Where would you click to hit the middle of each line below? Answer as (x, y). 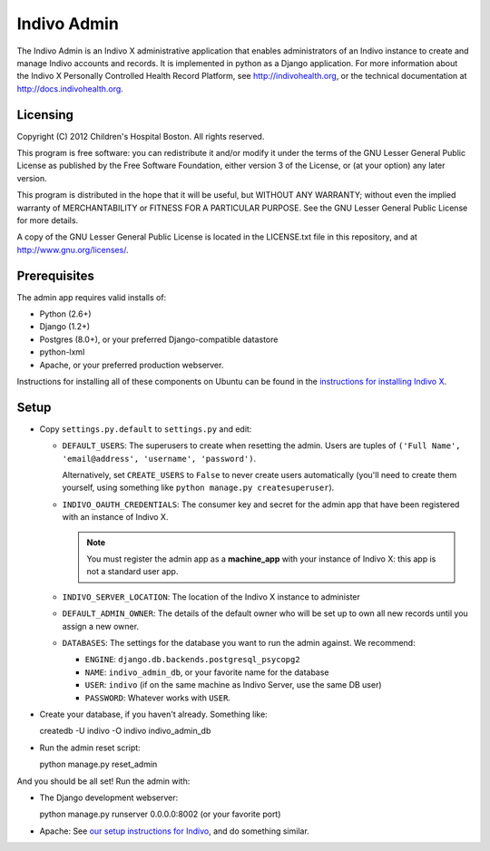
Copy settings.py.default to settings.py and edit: (146, 429)
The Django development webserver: (109, 797)
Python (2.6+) (65, 314)
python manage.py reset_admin (98, 764)
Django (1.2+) (65, 327)
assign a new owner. (101, 626)
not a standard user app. (132, 572)
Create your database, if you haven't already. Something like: (153, 714)
